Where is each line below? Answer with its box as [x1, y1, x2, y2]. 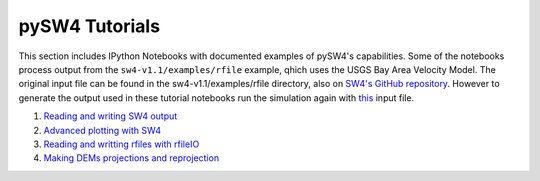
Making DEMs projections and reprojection [43, 152, 220, 164]
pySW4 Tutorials [18, 15, 160, 37]
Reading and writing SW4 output [43, 110, 178, 122]
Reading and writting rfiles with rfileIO [43, 138, 200, 150]
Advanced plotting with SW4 [43, 124, 162, 136]
